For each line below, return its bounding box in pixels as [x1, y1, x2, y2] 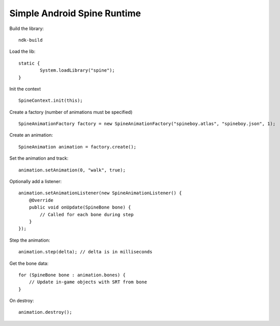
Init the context [9, 85, 41, 92]
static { [18, 60, 40, 66]
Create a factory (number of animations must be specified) [9, 109, 133, 115]
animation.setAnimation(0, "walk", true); [18, 167, 126, 173]
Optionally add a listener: [9, 179, 62, 185]
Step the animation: [9, 237, 50, 243]
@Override [28, 197, 53, 203]
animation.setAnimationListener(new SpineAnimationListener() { [18, 190, 182, 196]
